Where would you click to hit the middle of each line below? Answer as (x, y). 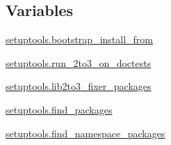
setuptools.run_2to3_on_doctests (79, 62)
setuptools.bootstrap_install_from (79, 39)
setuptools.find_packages (59, 109)
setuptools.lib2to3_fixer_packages (79, 86)
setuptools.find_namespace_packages (85, 133)
